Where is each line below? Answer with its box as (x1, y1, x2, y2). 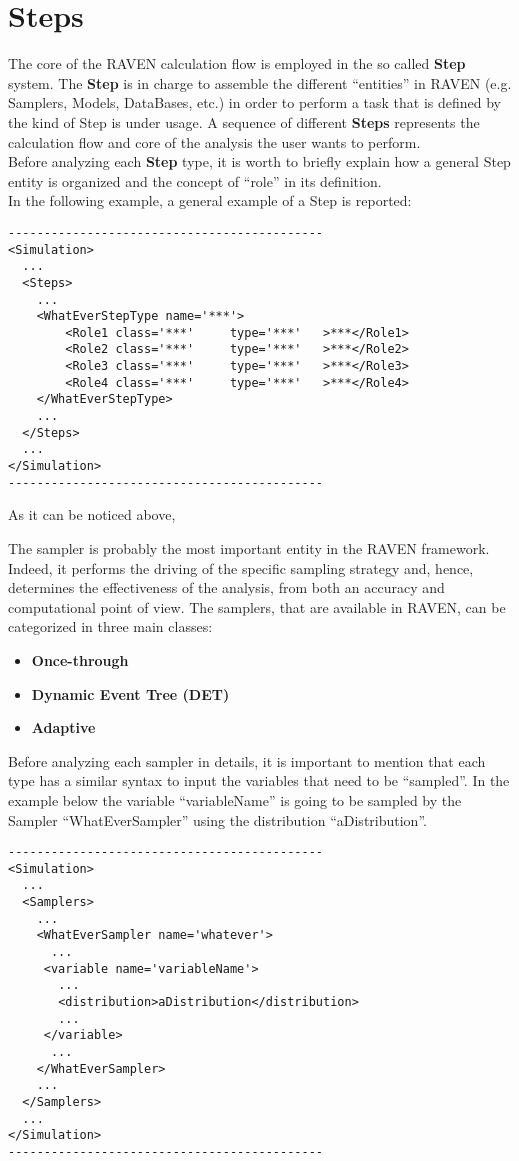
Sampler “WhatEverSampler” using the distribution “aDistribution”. (8, 809, 427, 830)
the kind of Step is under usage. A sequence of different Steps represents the (8, 111, 480, 132)
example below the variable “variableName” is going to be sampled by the (8, 789, 462, 810)
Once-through (31, 649, 129, 670)
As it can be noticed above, (8, 504, 176, 525)
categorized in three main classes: (8, 616, 213, 637)
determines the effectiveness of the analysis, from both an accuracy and (8, 577, 445, 598)
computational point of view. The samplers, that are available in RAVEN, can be (8, 596, 506, 617)
